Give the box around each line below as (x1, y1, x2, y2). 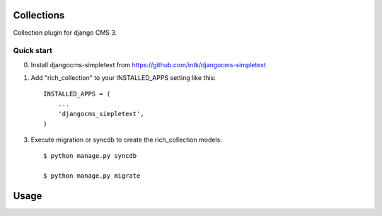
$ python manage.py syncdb (43, 152, 137, 160)
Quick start (13, 46, 53, 56)
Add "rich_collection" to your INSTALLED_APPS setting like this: (30, 74, 216, 82)
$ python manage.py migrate (43, 172, 141, 180)
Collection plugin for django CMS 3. (13, 28, 117, 37)
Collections (13, 9, 65, 21)
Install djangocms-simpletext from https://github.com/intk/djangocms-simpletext (30, 60, 267, 69)
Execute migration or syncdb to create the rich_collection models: (30, 135, 222, 144)
